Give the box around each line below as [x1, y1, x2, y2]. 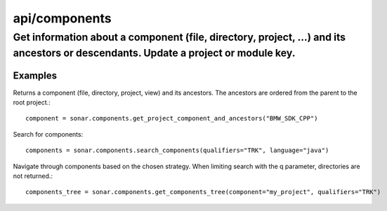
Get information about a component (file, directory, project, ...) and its [13, 31, 346, 43]
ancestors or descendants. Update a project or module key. [13, 46, 296, 60]
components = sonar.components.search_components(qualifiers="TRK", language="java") [25, 147, 329, 154]
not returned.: [13, 172, 53, 180]
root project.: [13, 98, 51, 107]
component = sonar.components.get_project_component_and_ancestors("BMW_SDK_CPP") [25, 114, 318, 123]
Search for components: [13, 130, 84, 138]
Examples [13, 70, 58, 82]
